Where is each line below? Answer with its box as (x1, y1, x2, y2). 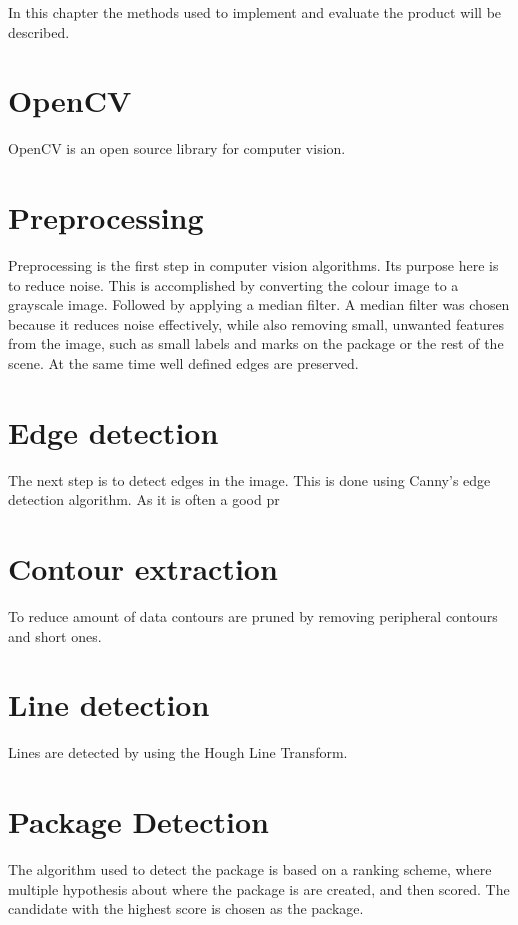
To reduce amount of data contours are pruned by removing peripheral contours (8, 606, 498, 627)
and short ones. (8, 625, 102, 646)
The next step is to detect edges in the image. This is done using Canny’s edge (8, 469, 491, 490)
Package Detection (8, 801, 269, 842)
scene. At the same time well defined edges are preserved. (8, 353, 359, 373)
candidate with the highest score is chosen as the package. (8, 898, 364, 919)
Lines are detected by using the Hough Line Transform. (8, 742, 348, 763)
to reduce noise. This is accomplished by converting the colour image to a (8, 274, 459, 295)
